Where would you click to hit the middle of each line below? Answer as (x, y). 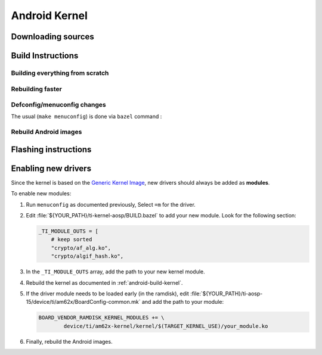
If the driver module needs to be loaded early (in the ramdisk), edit (107, 294)
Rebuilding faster (36, 89)
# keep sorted (72, 239)
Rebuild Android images (47, 132)
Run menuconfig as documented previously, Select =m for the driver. (111, 204)
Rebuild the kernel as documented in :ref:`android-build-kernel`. (104, 282)
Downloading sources (53, 37)
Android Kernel (49, 15)
